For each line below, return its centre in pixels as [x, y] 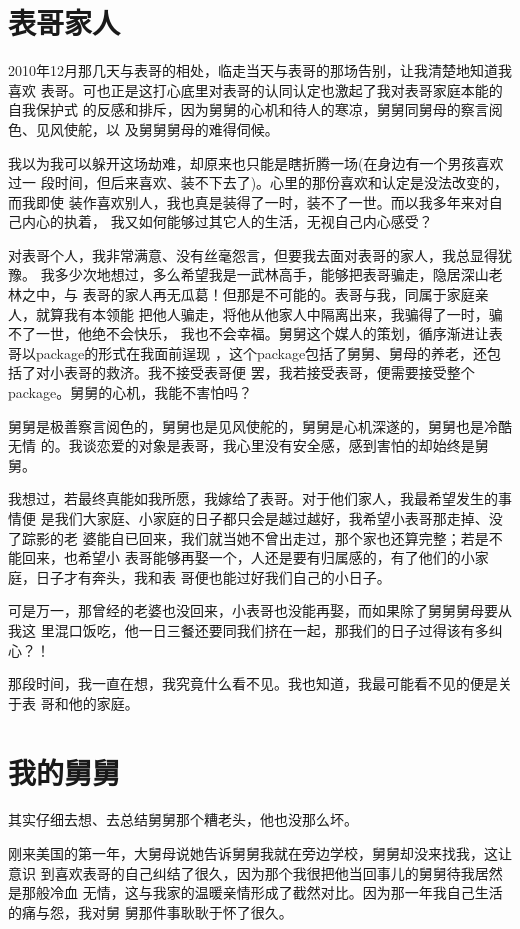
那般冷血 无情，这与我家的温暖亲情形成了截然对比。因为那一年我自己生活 [262, 892]
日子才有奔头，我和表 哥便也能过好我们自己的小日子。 [213, 576]
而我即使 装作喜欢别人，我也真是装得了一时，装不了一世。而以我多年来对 [248, 201]
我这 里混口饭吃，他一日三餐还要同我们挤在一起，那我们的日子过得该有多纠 [255, 629]
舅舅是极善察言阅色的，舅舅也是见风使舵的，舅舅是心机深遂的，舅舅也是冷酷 [260, 425]
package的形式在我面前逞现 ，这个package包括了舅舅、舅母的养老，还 [261, 352]
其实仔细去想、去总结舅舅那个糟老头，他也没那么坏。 [183, 819]
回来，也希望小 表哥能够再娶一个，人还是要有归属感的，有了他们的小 [248, 557]
